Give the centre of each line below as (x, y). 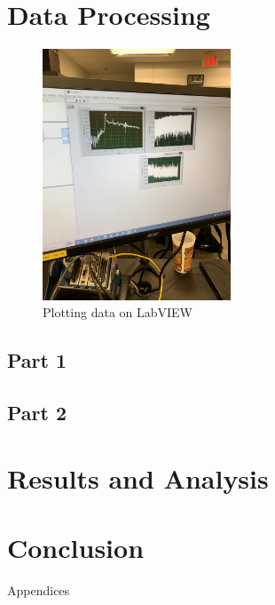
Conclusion (76, 548)
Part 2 (37, 413)
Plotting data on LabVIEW (118, 312)
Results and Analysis (138, 478)
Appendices (39, 590)
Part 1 (37, 360)
